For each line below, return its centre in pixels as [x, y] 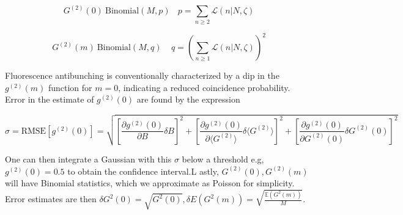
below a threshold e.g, [223, 159]
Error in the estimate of [50, 99]
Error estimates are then [51, 199]
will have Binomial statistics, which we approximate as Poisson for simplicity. [150, 183]
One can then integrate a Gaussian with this [88, 159]
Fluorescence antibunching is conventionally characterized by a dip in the [142, 75]
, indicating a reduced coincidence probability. [204, 87]
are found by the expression [188, 99]
